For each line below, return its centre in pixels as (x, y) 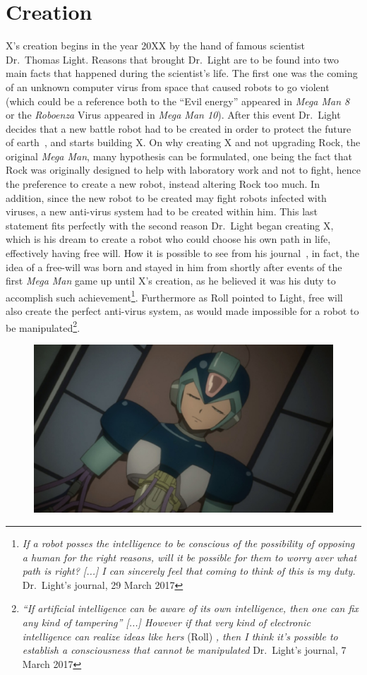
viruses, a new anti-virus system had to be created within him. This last (162, 211)
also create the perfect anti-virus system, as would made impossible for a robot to (182, 311)
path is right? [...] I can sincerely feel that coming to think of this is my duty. (189, 571)
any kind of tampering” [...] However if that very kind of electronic (166, 622)
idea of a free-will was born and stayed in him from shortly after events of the (174, 267)
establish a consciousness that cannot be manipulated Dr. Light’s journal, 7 (184, 650)
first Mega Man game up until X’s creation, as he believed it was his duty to (171, 281)
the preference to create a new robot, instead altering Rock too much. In (163, 184)
